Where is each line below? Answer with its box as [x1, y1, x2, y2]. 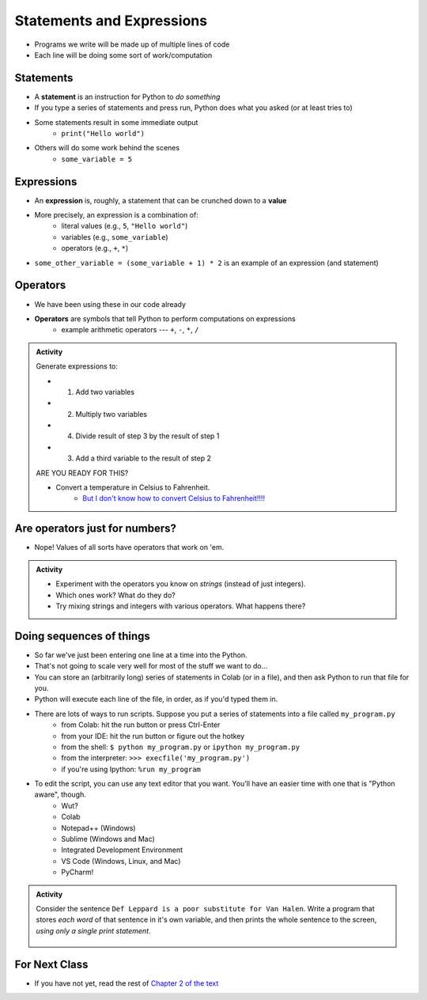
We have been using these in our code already [34, 299, 186, 309]
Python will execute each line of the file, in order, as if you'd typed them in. [34, 695, 278, 704]
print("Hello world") [61, 129, 145, 138]
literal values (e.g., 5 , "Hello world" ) [61, 222, 188, 231]
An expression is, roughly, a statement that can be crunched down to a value [34, 195, 287, 205]
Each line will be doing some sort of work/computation [34, 50, 213, 59]
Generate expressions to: [36, 362, 119, 371]
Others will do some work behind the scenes [34, 143, 180, 153]
